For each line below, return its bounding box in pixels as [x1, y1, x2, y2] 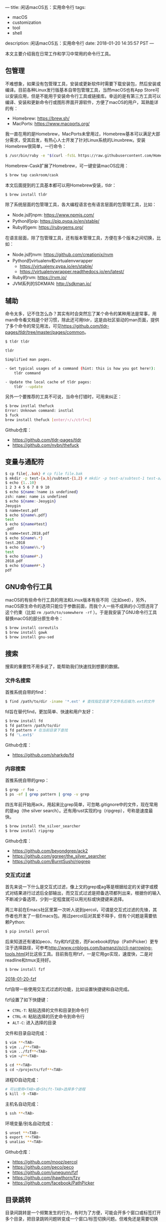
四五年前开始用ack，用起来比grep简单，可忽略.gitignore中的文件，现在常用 [5, 801, 158, 807]
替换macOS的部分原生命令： [5, 615, 63, 621]
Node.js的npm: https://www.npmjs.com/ [12, 212, 94, 218]
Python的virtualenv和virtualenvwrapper [12, 258, 93, 264]
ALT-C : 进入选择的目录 [12, 1019, 57, 1025]
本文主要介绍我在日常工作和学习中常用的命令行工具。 [5, 51, 114, 56]
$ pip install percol [5, 929, 50, 934]
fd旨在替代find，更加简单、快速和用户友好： [5, 709, 95, 714]
